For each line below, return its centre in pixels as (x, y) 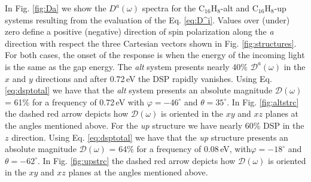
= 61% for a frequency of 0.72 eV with (75, 101)
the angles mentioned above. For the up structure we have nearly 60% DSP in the (155, 125)
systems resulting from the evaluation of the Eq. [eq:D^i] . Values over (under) (147, 19)
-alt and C (239, 8)
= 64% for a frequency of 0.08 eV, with (180, 149)
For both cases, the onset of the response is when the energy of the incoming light (155, 55)
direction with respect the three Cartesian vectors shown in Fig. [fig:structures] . (151, 43)
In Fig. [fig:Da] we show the (56, 8)
